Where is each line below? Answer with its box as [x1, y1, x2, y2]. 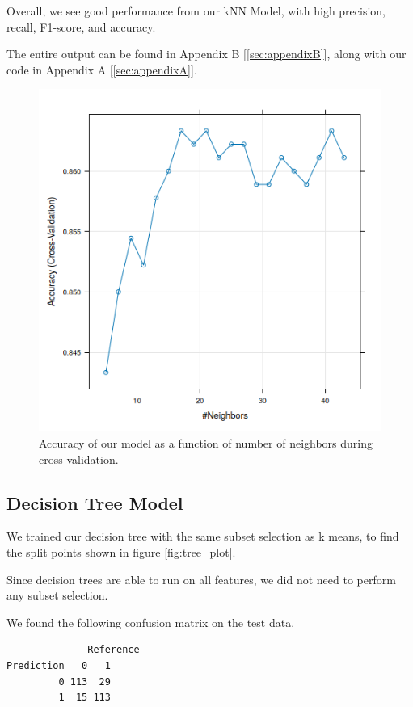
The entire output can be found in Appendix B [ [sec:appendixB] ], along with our [6, 45, 407, 62]
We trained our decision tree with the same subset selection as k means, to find [6, 528, 399, 545]
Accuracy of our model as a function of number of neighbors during [39, 434, 373, 451]
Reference [87, 644, 140, 656]
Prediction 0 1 [6, 659, 111, 671]
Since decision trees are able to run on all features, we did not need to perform [6, 570, 396, 587]
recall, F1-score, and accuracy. [6, 18, 156, 35]
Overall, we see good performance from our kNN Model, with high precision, [6, 2, 386, 19]
